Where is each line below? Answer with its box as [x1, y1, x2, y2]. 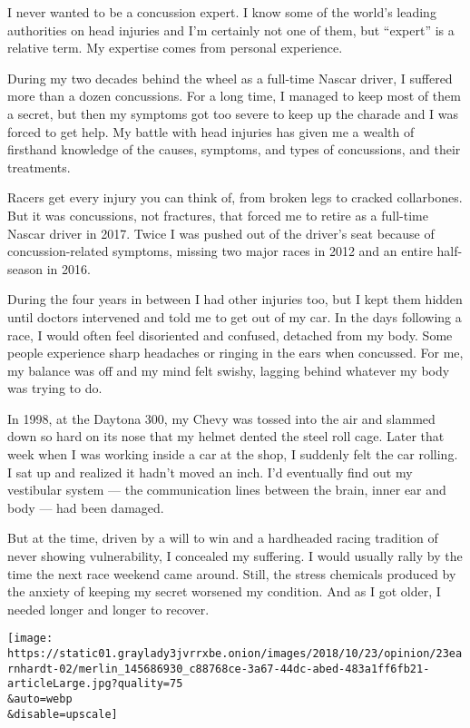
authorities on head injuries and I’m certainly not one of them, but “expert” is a [7, 20, 455, 39]
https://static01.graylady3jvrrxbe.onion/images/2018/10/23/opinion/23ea [7, 647, 463, 661]
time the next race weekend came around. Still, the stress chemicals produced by [7, 564, 456, 583]
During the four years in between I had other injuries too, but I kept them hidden [7, 290, 463, 309]
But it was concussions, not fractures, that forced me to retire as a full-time [7, 205, 428, 224]
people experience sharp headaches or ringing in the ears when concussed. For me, [7, 343, 464, 362]
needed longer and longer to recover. [7, 599, 210, 618]
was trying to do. [7, 379, 103, 398]
